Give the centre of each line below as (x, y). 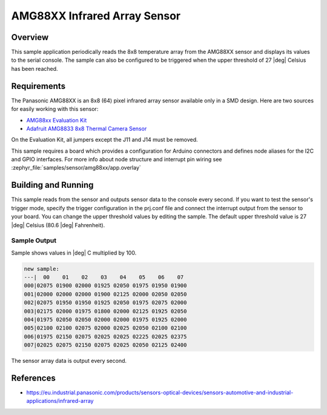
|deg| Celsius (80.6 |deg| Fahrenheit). (58, 225)
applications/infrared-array (60, 401)
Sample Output (34, 241)
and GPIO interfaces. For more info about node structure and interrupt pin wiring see (117, 159)
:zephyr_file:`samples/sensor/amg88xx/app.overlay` (76, 168)
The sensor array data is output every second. (69, 361)
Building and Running (52, 185)
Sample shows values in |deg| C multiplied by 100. (74, 253)
